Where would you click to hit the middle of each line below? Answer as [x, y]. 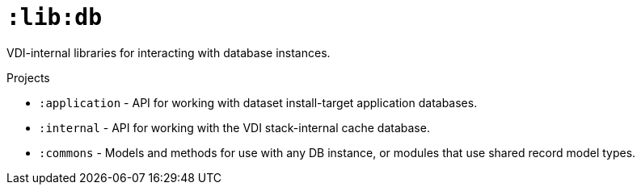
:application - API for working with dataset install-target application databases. [258, 102]
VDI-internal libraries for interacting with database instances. [169, 52]
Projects [28, 77]
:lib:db [55, 17]
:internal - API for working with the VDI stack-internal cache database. [234, 127]
